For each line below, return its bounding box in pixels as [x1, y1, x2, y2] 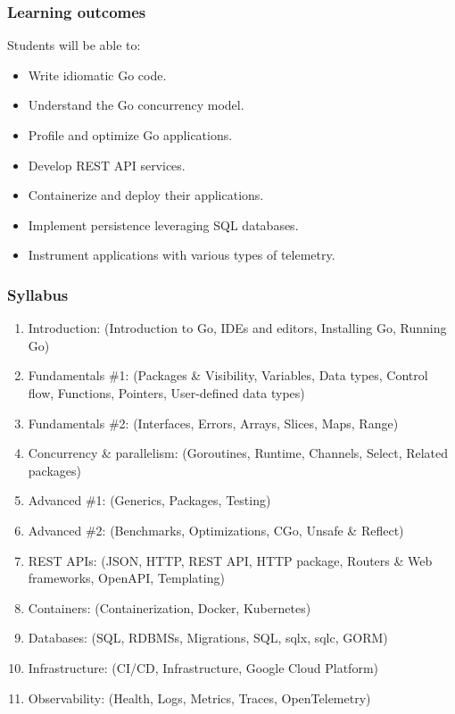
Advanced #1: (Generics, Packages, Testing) [28, 491, 271, 510]
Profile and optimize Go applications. [28, 126, 233, 144]
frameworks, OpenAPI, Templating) [28, 569, 225, 587]
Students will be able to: [7, 36, 141, 54]
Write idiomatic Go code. [28, 65, 167, 84]
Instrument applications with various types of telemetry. [28, 245, 335, 264]
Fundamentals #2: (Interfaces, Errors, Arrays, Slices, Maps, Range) [28, 413, 399, 432]
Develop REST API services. [28, 155, 186, 174]
